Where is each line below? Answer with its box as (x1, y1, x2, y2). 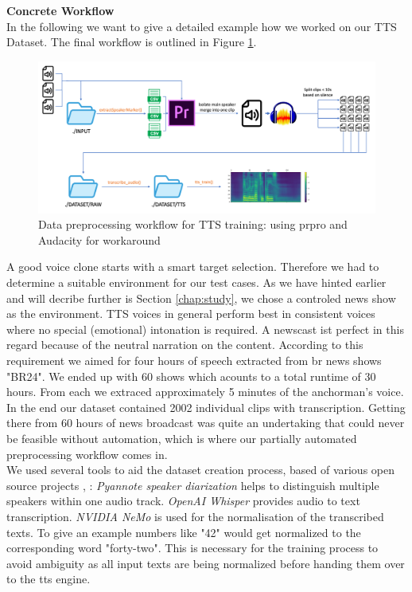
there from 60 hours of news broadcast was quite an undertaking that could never (6, 414, 405, 431)
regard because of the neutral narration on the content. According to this (6, 336, 363, 353)
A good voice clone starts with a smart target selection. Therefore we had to (6, 258, 379, 275)
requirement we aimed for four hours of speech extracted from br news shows (6, 352, 382, 368)
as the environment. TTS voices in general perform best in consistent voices (6, 305, 375, 322)
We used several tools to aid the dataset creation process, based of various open (6, 461, 395, 478)
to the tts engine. (6, 570, 91, 587)
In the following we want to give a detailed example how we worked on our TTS (6, 18, 397, 34)
